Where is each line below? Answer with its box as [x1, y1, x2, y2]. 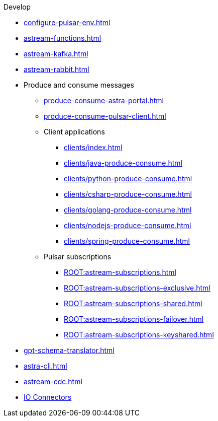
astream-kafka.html [24, 49, 88, 58]
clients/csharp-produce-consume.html [64, 190, 192, 198]
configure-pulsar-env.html [24, 18, 111, 27]
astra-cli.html [24, 362, 67, 370]
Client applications [44, 127, 105, 136]
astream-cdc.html [24, 377, 82, 386]
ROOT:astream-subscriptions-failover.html [64, 315, 204, 323]
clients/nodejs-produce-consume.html [64, 221, 191, 230]
